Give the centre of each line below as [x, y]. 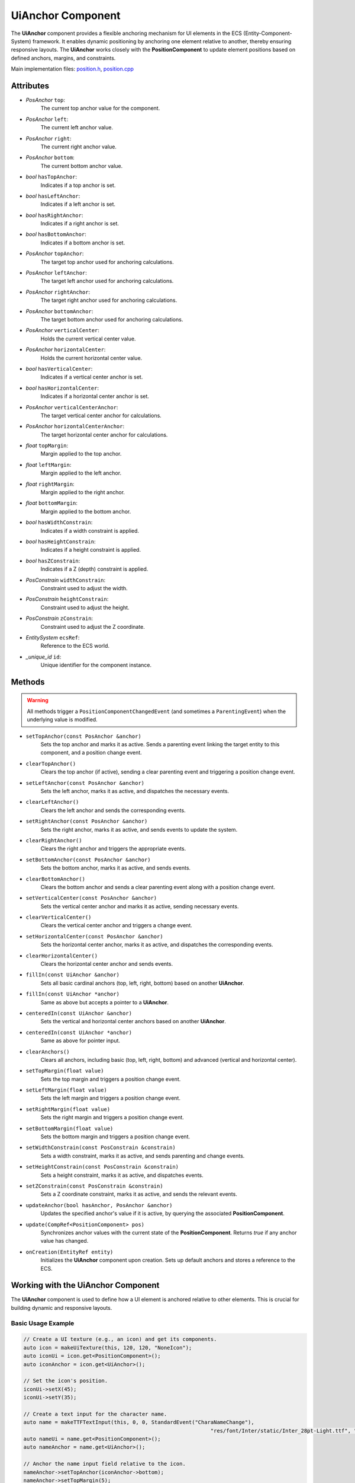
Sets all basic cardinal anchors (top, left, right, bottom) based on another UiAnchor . [143, 983]
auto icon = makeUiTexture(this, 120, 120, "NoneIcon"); [108, 1347]
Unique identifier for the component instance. [96, 665]
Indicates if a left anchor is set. [78, 204]
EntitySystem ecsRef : [53, 637]
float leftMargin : [49, 464]
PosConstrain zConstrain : [59, 618]
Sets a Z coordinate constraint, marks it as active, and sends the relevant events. [139, 1194]
